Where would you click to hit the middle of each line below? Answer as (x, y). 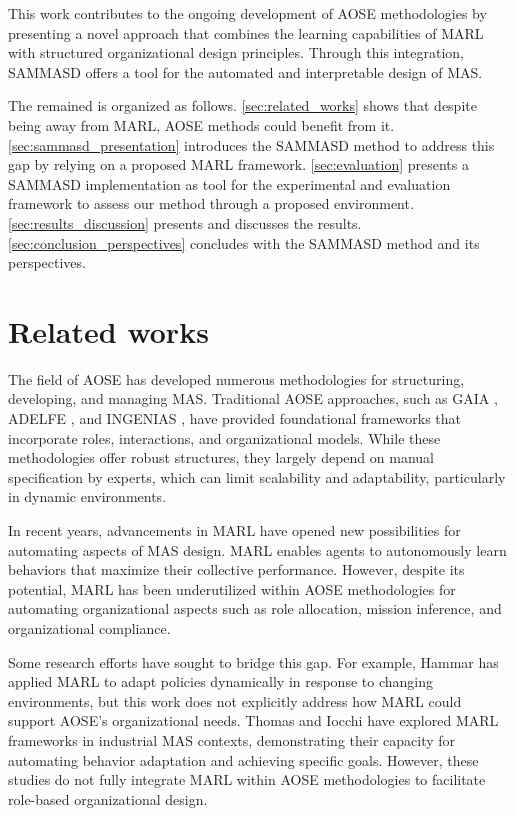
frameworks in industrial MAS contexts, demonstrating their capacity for (232, 739)
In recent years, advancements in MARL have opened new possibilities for (234, 530)
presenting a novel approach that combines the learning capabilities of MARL (246, 32)
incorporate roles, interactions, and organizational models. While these (224, 437)
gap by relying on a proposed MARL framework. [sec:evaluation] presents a (238, 164)
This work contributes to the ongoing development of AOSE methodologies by (247, 13)
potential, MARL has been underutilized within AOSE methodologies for (232, 588)
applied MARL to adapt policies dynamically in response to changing (220, 681)
